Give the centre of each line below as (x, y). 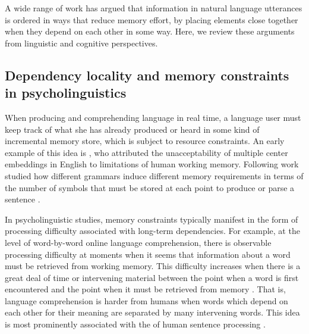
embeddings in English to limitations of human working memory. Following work (152, 164)
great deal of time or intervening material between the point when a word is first (152, 277)
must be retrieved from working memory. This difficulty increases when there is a (153, 266)
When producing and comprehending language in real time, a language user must (153, 117)
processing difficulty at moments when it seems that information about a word (148, 254)
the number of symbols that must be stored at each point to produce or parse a (150, 187)
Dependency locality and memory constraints (147, 75)
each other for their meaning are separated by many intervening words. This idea (152, 312)
